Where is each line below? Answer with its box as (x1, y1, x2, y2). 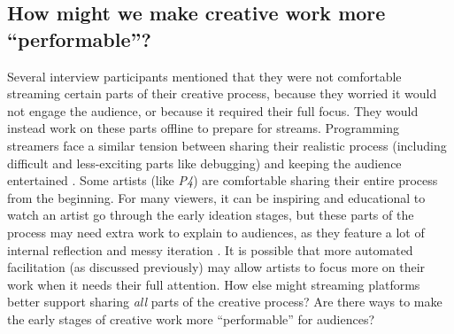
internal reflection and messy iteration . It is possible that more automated (7, 240, 413, 259)
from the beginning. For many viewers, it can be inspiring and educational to (7, 188, 426, 206)
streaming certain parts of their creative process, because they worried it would (7, 84, 437, 103)
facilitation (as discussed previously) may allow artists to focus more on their (7, 258, 426, 276)
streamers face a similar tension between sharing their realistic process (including (7, 136, 447, 154)
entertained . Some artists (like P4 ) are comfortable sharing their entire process (7, 171, 438, 190)
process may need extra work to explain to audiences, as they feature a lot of (7, 222, 425, 241)
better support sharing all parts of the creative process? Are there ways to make (7, 292, 442, 311)
